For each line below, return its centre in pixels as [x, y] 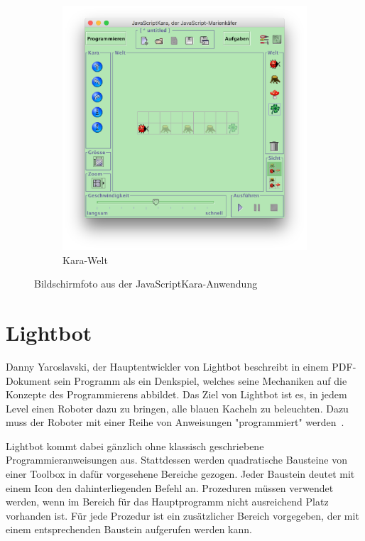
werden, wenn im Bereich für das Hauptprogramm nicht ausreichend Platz [167, 502]
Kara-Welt [85, 259]
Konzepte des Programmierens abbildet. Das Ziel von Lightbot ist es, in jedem [176, 394]
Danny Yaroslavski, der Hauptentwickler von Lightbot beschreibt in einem [167, 366]
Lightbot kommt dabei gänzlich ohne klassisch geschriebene [135, 446]
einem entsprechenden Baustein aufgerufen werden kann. [129, 529]
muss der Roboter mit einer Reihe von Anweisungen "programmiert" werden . [175, 422]
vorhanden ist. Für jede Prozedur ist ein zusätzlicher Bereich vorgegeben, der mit [182, 515]
